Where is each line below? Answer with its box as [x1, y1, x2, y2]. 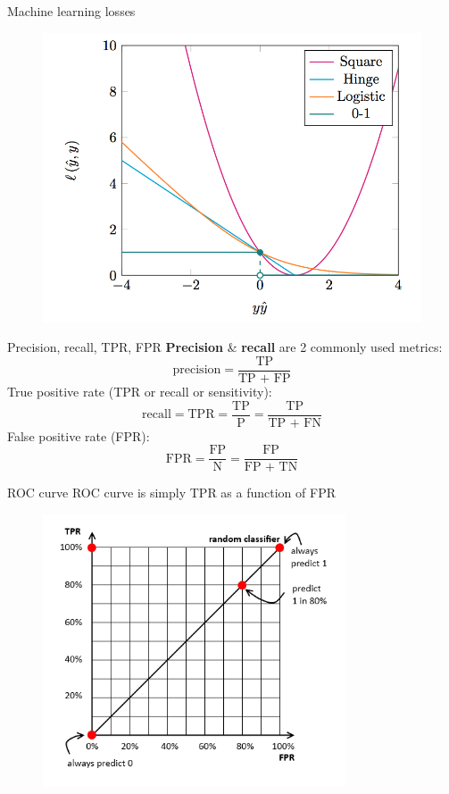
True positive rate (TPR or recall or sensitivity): [7, 382, 272, 401]
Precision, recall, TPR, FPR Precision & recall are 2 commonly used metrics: [7, 338, 443, 356]
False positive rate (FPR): [7, 426, 150, 445]
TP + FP [237, 372, 291, 386]
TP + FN [268, 416, 321, 430]
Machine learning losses [7, 2, 136, 20]
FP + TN [244, 461, 298, 474]
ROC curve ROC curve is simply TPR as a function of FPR [7, 483, 336, 502]
